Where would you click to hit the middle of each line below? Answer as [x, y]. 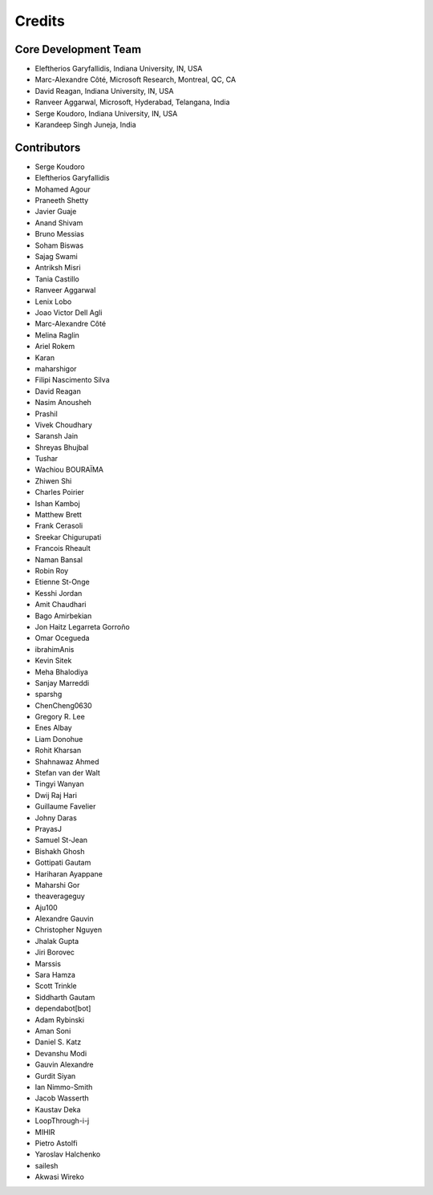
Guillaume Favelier [65, 807]
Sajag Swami [56, 257]
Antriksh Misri [58, 268]
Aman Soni [53, 1031]
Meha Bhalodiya [61, 672]
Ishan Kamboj [57, 503]
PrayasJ [48, 828]
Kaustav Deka [58, 1109]
